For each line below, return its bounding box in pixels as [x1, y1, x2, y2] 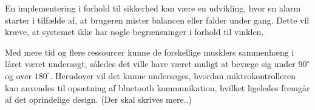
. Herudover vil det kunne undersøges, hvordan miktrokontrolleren [50, 69, 296, 82]
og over [5, 69, 32, 82]
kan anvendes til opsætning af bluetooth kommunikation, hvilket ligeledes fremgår [5, 81, 310, 94]
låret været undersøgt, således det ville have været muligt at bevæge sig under [5, 57, 296, 70]
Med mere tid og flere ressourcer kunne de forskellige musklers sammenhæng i [5, 45, 294, 58]
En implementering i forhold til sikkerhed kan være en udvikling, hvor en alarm [5, 2, 301, 14]
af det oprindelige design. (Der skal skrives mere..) [5, 93, 192, 106]
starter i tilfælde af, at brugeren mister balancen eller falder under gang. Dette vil [5, 13, 310, 26]
